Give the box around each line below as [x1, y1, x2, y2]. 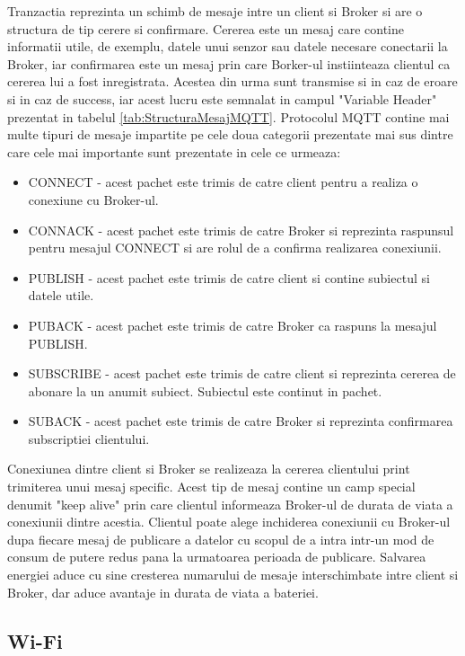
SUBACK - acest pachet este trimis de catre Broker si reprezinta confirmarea [28, 412, 453, 430]
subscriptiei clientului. [28, 429, 150, 448]
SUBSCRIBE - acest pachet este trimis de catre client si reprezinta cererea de [28, 364, 456, 383]
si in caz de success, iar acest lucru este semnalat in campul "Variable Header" [7, 89, 437, 108]
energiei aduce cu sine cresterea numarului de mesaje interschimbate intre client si [7, 565, 459, 584]
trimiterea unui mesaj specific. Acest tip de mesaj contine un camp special [7, 477, 416, 496]
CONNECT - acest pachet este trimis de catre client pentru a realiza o [28, 173, 418, 191]
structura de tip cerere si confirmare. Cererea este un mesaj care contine [7, 19, 404, 38]
